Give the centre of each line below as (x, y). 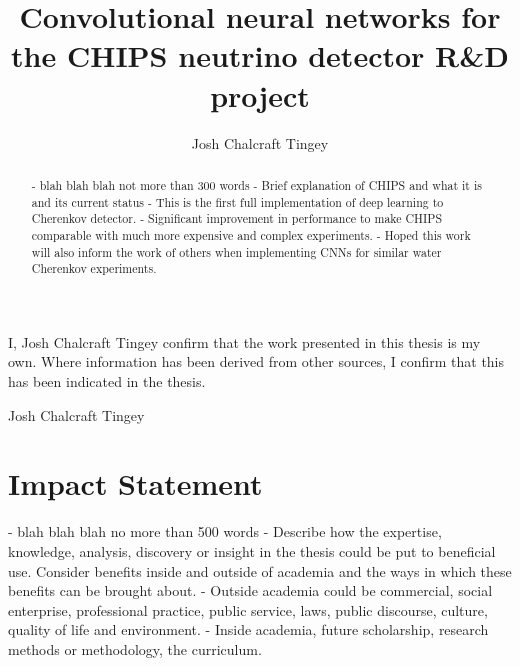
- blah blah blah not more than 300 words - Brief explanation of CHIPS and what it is (256, 184)
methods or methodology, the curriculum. (135, 648)
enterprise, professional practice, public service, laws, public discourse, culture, (248, 609)
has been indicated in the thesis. (107, 381)
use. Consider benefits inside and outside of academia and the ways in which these (260, 570)
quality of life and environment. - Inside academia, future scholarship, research (248, 629)
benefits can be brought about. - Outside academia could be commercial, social (250, 590)
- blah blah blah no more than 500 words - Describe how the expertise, (225, 531)
